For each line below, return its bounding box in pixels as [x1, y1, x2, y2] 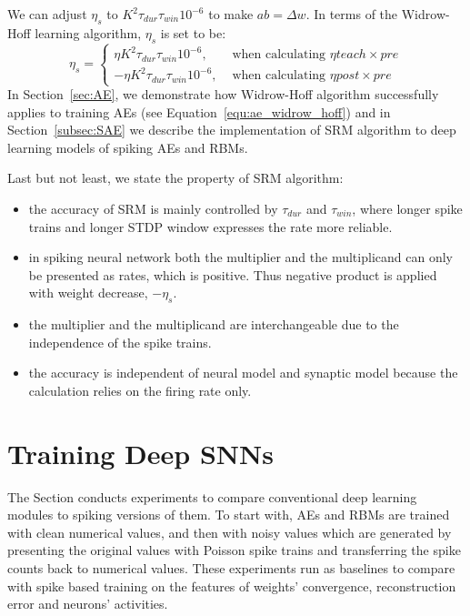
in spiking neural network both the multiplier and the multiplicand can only [28, 247, 453, 267]
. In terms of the [305, 5, 398, 23]
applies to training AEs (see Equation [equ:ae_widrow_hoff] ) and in [7, 102, 391, 121]
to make [208, 5, 254, 23]
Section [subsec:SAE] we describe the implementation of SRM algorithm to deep [7, 120, 456, 139]
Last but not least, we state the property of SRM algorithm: [7, 168, 344, 187]
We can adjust [7, 5, 87, 23]
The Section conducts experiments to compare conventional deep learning [7, 487, 417, 506]
